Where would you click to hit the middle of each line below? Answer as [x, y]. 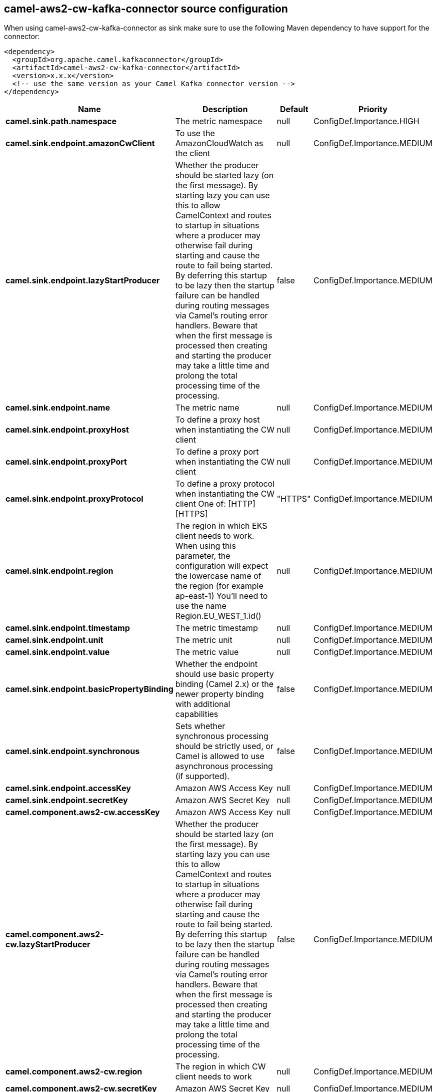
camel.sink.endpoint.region [59, 571]
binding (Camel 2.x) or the [224, 684]
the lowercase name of [218, 576]
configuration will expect [222, 566]
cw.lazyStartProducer [48, 945]
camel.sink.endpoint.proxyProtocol [74, 499]
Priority [373, 109]
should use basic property [224, 674]
